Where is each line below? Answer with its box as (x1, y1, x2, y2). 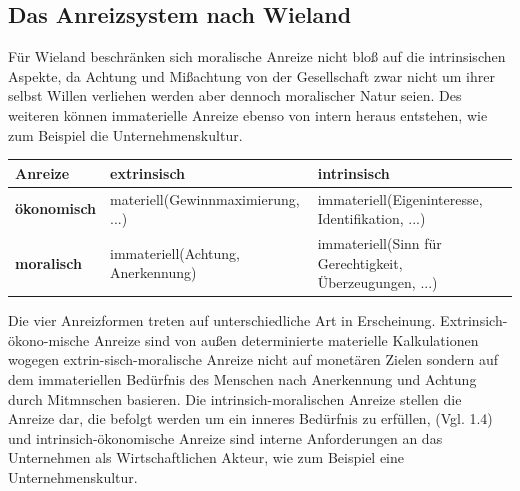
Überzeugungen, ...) (317, 272, 438, 293)
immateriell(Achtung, (110, 242, 240, 263)
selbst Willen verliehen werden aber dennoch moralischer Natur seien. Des (8, 85, 462, 106)
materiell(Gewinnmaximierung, (110, 188, 300, 209)
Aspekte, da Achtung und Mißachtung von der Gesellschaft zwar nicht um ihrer (8, 65, 495, 86)
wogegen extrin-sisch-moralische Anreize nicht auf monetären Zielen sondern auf (8, 349, 499, 370)
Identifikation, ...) (317, 208, 426, 229)
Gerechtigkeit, (317, 252, 403, 273)
